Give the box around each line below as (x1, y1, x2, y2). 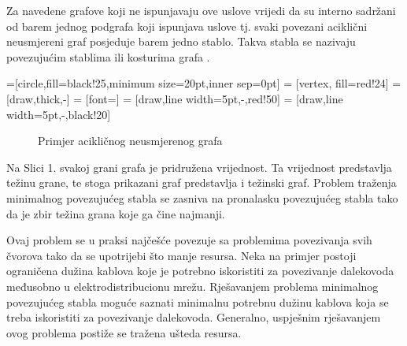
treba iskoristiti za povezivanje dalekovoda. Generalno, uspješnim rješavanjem (6, 309, 381, 326)
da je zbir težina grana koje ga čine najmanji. (6, 205, 225, 221)
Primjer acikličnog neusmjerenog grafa (38, 132, 223, 149)
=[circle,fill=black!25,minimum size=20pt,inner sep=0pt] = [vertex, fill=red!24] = (6, 75, 401, 91)
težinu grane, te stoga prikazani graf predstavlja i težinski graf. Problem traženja (6, 174, 397, 191)
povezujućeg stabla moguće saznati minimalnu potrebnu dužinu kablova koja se (6, 293, 389, 310)
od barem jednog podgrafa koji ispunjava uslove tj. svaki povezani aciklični (6, 17, 368, 34)
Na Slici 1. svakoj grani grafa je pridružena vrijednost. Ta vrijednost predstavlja (6, 158, 392, 175)
